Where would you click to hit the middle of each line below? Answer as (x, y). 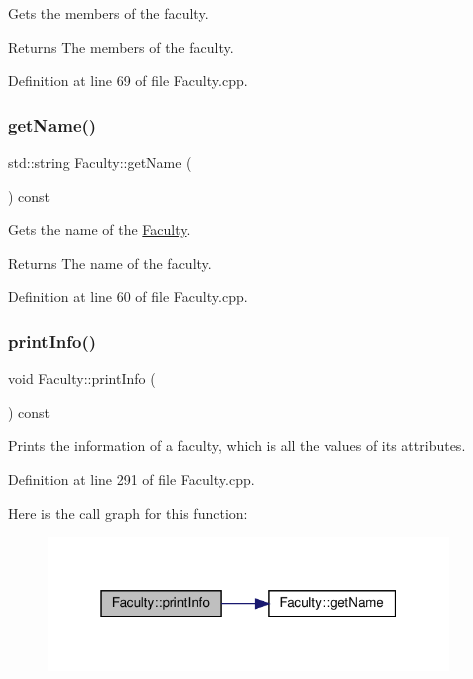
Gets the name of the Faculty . (99, 229)
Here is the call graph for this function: (128, 512)
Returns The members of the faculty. (121, 46)
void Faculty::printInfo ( (82, 378)
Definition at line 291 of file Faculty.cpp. (131, 478)
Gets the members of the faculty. (108, 13)
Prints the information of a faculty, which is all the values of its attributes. (237, 445)
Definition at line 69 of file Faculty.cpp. (128, 80)
